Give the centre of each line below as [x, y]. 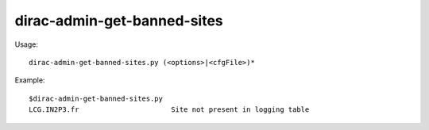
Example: [30, 80]
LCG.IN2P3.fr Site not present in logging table [169, 110]
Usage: [27, 44]
